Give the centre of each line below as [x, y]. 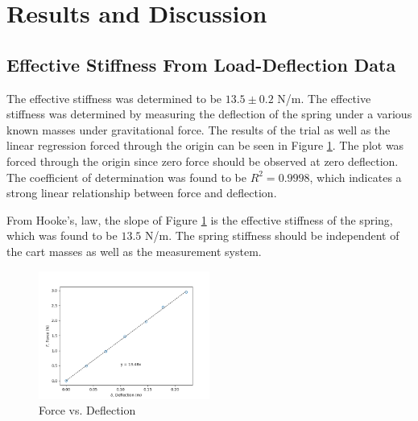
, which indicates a [356, 177]
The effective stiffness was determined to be [114, 98]
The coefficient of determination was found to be [126, 177]
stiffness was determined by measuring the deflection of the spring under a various [209, 114]
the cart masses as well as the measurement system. [134, 251]
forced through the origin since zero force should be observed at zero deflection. [203, 161]
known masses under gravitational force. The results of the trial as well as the [199, 129]
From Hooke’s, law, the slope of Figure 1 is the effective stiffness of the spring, [200, 219]
